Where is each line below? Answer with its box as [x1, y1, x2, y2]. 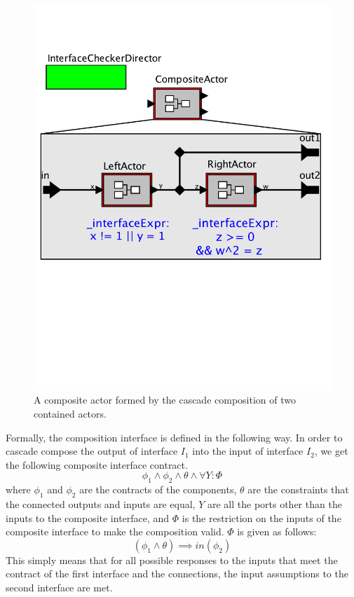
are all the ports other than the [207, 497, 342, 512]
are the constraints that [247, 482, 349, 497]
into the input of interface [192, 444, 304, 458]
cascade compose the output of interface [6, 444, 178, 458]
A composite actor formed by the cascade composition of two [34, 392, 296, 407]
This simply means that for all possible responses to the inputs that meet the [6, 552, 338, 567]
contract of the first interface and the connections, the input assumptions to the [6, 566, 348, 581]
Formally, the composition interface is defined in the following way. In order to [6, 430, 343, 444]
